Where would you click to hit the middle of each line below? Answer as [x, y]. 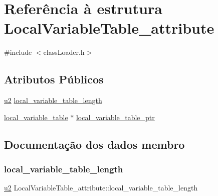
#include [18, 52]
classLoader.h [64, 52]
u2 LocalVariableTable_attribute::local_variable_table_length [101, 188]
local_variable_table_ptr [115, 117]
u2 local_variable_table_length [53, 100]
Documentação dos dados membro [94, 144]
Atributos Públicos [54, 79]
